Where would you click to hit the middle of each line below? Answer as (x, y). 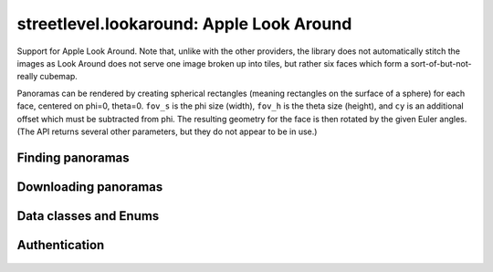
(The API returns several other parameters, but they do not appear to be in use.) (167, 131)
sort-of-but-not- (441, 63)
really (27, 77)
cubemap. (58, 77)
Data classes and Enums (88, 216)
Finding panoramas (73, 157)
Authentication (61, 245)
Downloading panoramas (90, 187)
